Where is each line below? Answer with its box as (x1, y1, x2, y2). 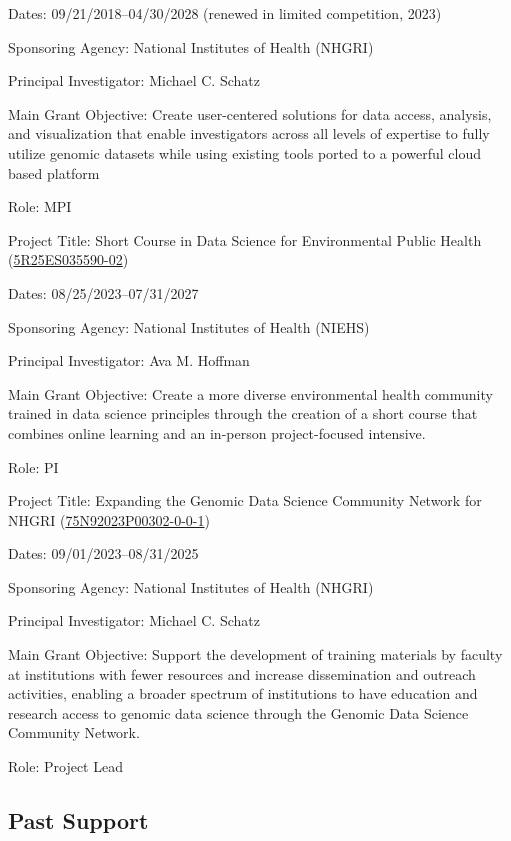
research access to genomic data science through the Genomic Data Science (8, 702, 469, 723)
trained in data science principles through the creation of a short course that (8, 403, 478, 424)
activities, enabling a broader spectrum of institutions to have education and (8, 683, 478, 704)
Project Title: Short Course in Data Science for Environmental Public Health (8, 229, 482, 250)
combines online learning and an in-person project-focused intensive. (8, 422, 426, 443)
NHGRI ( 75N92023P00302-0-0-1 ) (8, 509, 210, 530)
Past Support (8, 805, 149, 836)
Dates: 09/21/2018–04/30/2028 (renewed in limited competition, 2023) (8, 3, 442, 23)
